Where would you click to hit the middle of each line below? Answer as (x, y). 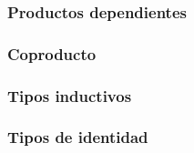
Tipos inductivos (70, 95)
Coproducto (52, 53)
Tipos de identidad (78, 137)
